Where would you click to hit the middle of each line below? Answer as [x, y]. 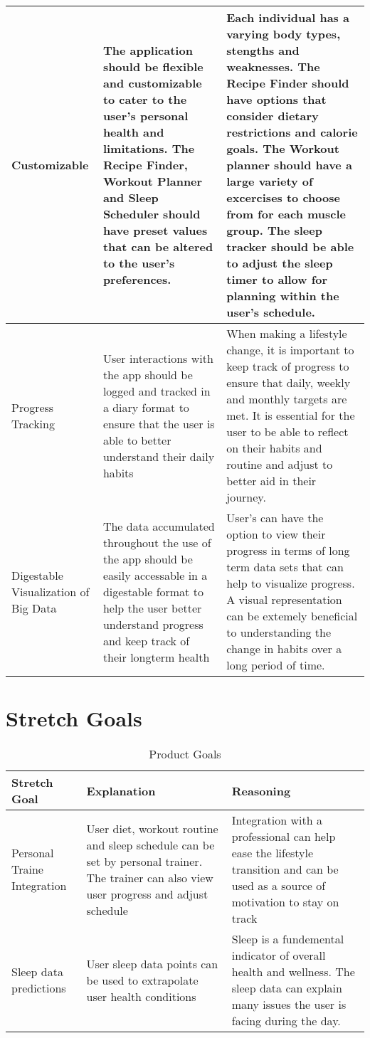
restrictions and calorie [292, 132]
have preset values [155, 230]
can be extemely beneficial [292, 616]
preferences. [137, 279]
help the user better [152, 608]
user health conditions [141, 996]
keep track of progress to [288, 366]
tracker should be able [290, 247]
